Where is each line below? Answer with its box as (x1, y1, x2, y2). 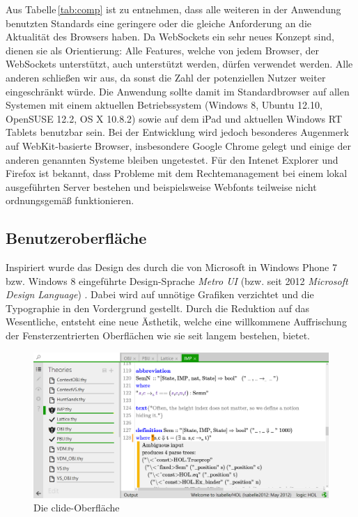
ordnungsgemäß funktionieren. (6, 193, 134, 208)
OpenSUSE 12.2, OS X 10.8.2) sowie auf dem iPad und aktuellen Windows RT (6, 111, 342, 125)
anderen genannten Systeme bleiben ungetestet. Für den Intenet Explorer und (6, 152, 338, 167)
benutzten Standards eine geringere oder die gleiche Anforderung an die (6, 15, 312, 30)
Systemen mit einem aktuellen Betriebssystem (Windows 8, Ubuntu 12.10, (6, 98, 322, 112)
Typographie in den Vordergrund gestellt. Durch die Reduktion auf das (6, 300, 309, 315)
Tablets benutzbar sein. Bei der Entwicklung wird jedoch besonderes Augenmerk (6, 125, 349, 139)
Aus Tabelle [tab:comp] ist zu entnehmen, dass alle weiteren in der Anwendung (6, 2, 341, 16)
